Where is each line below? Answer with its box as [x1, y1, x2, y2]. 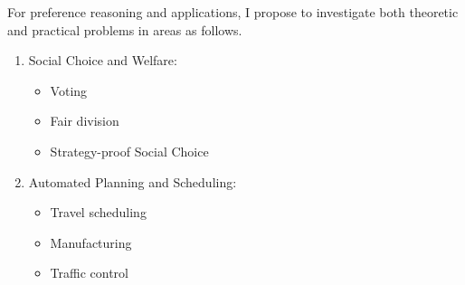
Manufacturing [50, 233, 132, 252]
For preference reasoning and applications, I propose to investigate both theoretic [7, 3, 459, 21]
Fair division [50, 111, 119, 130]
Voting [50, 81, 88, 100]
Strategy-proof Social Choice [50, 141, 209, 160]
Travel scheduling [50, 203, 147, 222]
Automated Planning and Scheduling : [28, 172, 237, 191]
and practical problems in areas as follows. [7, 20, 242, 39]
